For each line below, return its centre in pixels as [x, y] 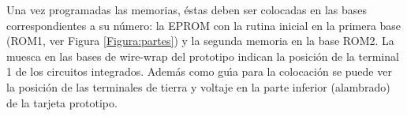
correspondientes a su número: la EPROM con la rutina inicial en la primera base [204, 25]
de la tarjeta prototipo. [62, 102]
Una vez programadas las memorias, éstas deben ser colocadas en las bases [187, 9]
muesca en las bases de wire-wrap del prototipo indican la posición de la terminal [203, 56]
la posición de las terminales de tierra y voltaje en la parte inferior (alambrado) [198, 86]
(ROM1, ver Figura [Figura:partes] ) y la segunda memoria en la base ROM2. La [200, 41]
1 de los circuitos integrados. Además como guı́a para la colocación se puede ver [199, 71]
